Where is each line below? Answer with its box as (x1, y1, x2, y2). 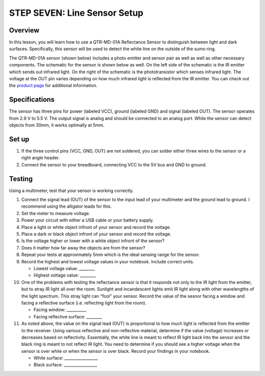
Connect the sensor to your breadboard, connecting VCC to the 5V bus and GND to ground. (21, 161, 207, 167)
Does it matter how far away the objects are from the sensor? (21, 245, 146, 251)
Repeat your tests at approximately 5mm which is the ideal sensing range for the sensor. (21, 251, 200, 258)
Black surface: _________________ (33, 362, 98, 368)
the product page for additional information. (9, 83, 98, 89)
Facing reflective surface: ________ (33, 313, 103, 319)
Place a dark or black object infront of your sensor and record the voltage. (21, 231, 172, 237)
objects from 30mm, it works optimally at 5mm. (9, 122, 105, 128)
